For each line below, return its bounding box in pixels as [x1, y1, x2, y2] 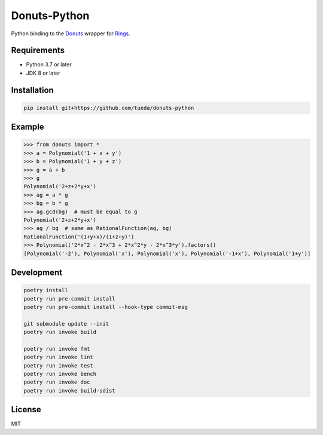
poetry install [23, 287, 68, 294]
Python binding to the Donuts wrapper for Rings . [11, 30, 131, 37]
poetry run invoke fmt [23, 345, 90, 352]
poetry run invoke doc [23, 379, 90, 385]
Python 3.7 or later [26, 61, 72, 68]
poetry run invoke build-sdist [23, 387, 116, 394]
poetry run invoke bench [23, 370, 97, 378]
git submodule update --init [23, 320, 109, 327]
